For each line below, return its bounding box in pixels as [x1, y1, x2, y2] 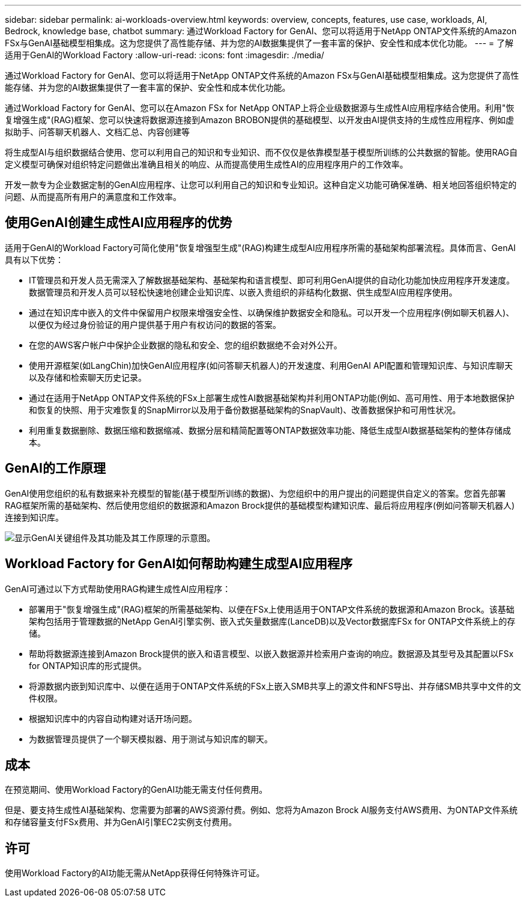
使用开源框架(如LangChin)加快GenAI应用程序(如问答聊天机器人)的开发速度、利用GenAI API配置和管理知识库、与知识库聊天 [29, 360, 513, 371]
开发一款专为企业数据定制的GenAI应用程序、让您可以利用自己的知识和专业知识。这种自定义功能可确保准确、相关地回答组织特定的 [5, 180, 517, 190]
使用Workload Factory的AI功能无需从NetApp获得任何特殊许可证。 [5, 868, 265, 879]
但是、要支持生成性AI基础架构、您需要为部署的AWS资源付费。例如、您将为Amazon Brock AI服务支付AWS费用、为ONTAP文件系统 [5, 805, 518, 816]
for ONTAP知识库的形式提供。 [29, 660, 147, 671]
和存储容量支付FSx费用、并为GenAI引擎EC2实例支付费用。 [5, 817, 237, 828]
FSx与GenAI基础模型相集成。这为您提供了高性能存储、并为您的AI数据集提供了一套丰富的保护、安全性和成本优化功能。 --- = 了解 [5, 38, 513, 48]
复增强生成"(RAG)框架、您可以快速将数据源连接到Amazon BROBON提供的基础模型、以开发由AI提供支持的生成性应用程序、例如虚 [5, 115, 514, 125]
